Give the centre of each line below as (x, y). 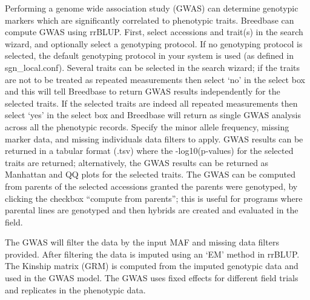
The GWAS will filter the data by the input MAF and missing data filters (142, 242)
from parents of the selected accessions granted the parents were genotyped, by (151, 186)
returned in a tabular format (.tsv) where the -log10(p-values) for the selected (149, 151)
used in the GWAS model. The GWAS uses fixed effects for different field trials (152, 278)
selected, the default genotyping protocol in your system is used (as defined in (149, 55)
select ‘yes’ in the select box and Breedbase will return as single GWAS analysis (153, 115)
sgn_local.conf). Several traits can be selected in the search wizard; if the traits (153, 67)
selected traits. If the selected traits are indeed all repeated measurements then (151, 103)
